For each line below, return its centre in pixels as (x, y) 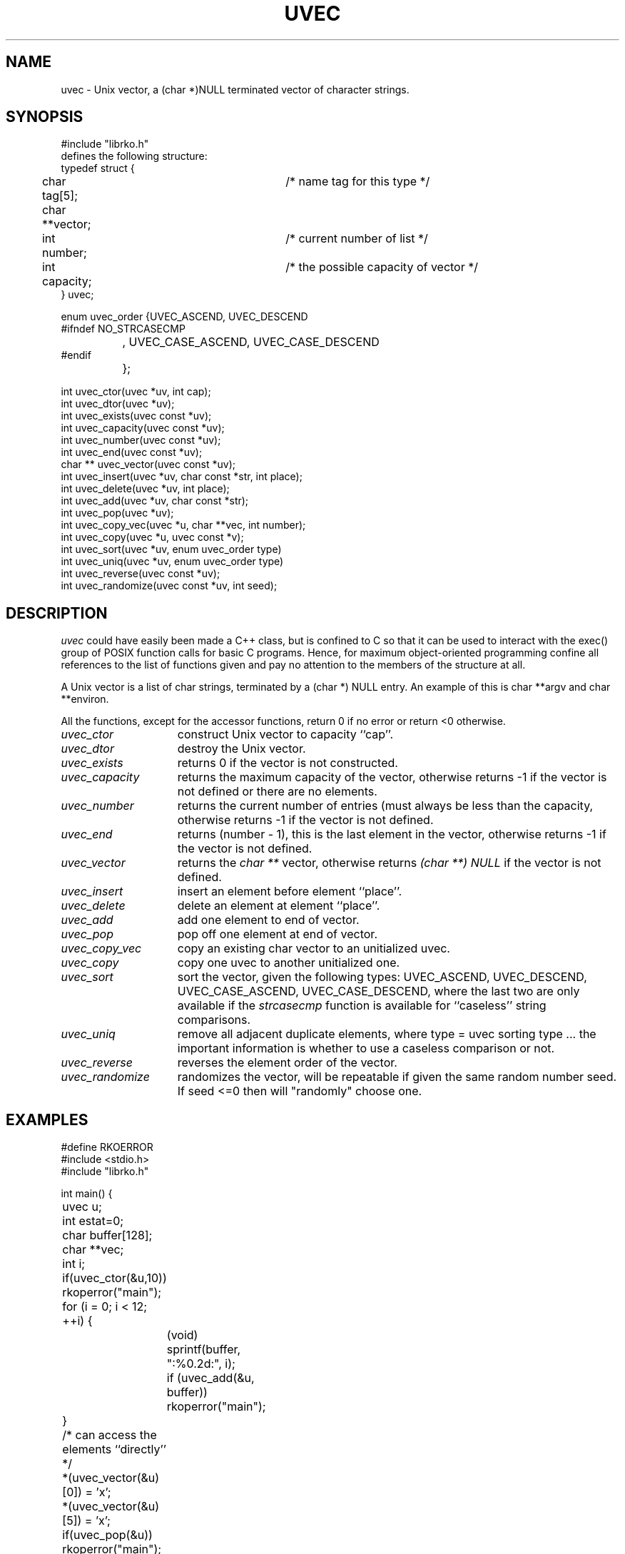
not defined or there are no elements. (277, 792)
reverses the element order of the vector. (287, 1063)
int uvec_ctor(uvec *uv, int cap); (136, 392)
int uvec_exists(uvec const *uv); (136, 416)
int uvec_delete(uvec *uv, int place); (145, 489)
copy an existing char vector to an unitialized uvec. (314, 949)
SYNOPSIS (45, 117)
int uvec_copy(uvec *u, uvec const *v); (152, 537)
